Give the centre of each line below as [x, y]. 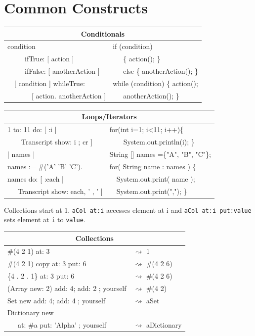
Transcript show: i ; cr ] [57, 142]
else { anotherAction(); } [161, 71]
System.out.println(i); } [159, 142]
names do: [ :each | [36, 178]
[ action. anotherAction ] [69, 95]
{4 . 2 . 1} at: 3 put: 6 [41, 275]
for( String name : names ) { [153, 166]
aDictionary [164, 325]
